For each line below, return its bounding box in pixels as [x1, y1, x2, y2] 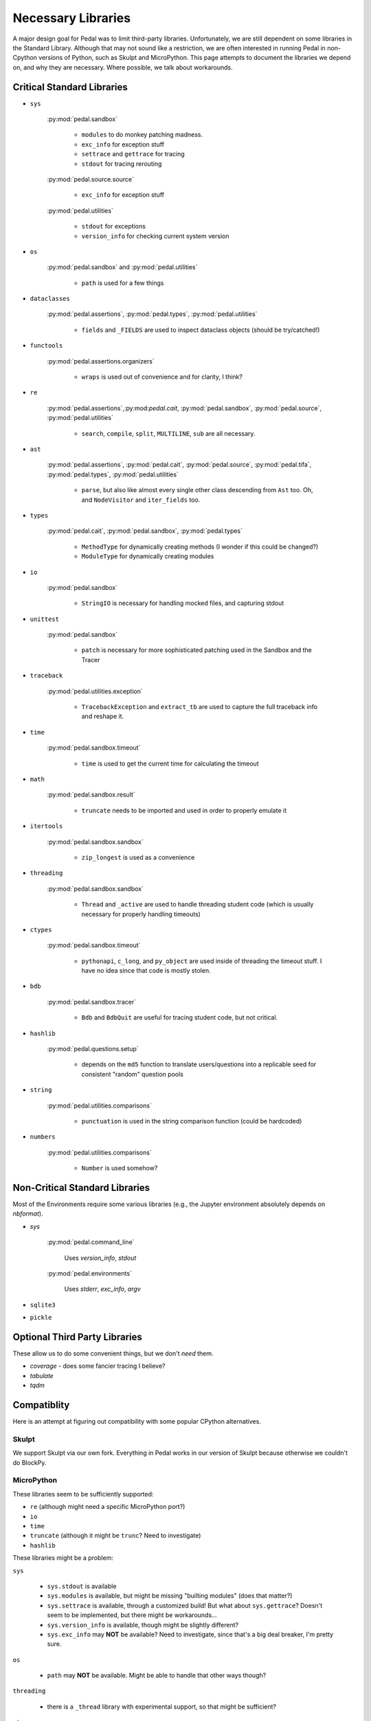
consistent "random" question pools [81, 1070, 183, 1078]
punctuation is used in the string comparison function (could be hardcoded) [81, 1117, 302, 1125]
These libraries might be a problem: [12, 1554, 113, 1562]
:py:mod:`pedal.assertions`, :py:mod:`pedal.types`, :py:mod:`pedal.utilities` [47, 310, 258, 318]
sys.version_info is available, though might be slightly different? [47, 1620, 239, 1629]
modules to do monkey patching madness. [81, 131, 203, 139]
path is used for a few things [81, 279, 164, 287]
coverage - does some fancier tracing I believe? [30, 1362, 166, 1370]
